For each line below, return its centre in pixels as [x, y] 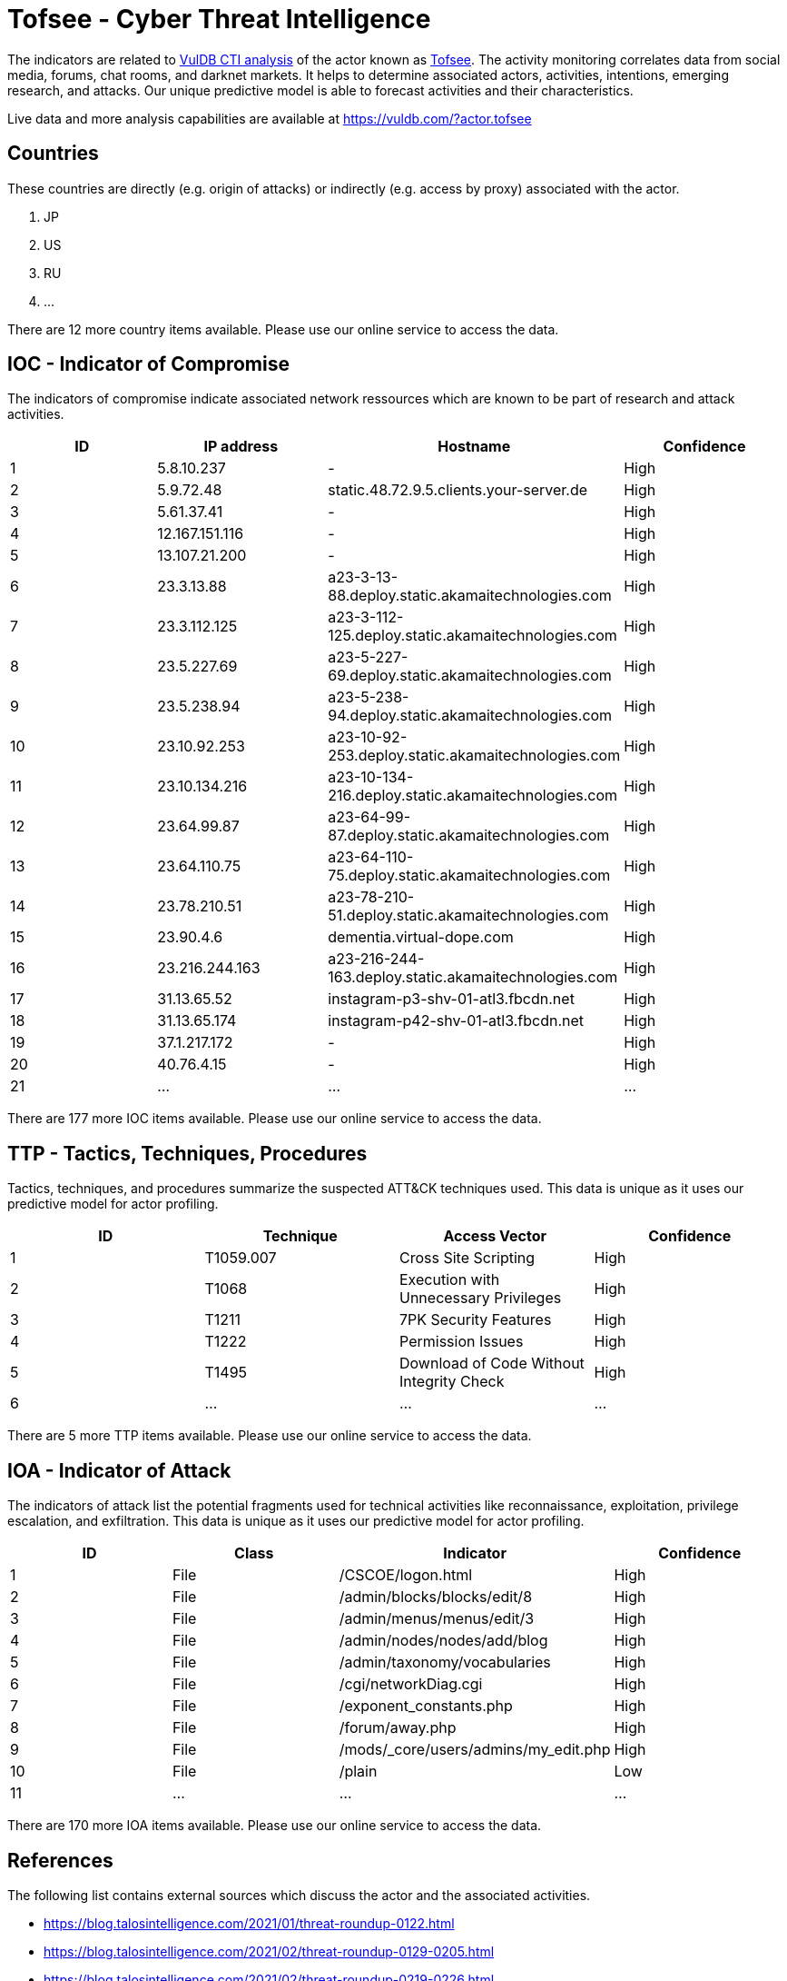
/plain [358, 1772]
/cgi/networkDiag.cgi [411, 1684]
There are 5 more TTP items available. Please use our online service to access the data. [270, 1436]
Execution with [450, 1280]
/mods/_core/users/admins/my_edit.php [475, 1750]
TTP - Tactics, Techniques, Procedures [187, 1153]
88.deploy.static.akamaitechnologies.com [470, 596]
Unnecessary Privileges [481, 1298]
